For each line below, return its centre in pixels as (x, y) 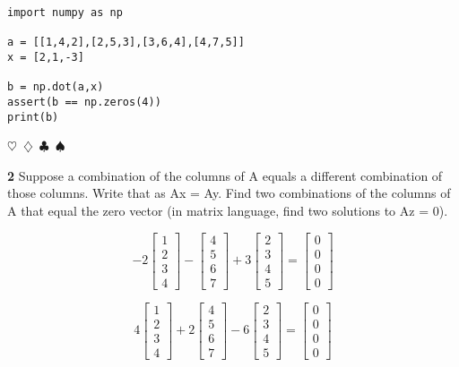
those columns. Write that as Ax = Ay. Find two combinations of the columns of (229, 193)
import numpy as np (65, 13)
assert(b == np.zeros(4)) (84, 102)
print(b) (33, 117)
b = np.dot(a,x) (56, 87)
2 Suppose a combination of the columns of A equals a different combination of (225, 175)
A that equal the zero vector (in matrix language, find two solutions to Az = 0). (228, 211)
